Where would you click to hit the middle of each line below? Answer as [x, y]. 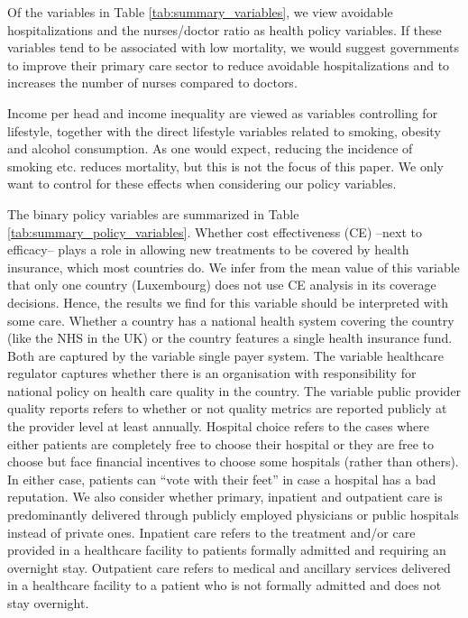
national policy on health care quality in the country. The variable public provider [234, 390]
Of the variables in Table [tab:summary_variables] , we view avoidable [200, 12]
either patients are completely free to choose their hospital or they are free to [220, 443]
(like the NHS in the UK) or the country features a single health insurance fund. [230, 338]
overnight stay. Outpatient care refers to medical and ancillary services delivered [229, 567]
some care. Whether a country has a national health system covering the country [231, 320]
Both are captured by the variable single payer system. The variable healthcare [226, 355]
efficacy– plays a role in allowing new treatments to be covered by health [208, 249]
